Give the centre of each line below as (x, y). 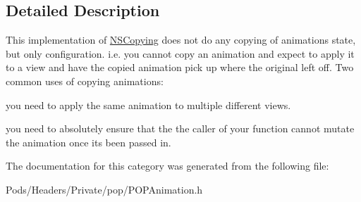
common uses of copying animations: (85, 81)
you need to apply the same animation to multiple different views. (148, 105)
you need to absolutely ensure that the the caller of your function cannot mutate (180, 128)
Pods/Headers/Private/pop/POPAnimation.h (104, 189)
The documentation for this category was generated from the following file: (167, 166)
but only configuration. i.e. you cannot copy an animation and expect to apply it (180, 53)
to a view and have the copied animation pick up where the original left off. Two (180, 67)
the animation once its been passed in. (88, 142)
